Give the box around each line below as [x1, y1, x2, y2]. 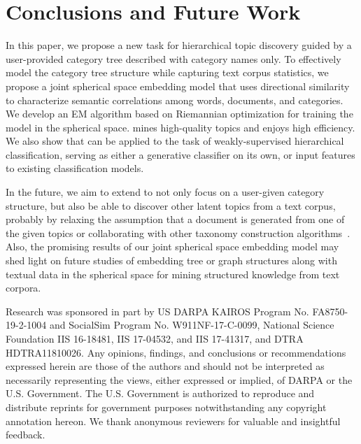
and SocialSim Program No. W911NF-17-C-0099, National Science [49, 317, 334, 332]
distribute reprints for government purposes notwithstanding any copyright [6, 399, 327, 414]
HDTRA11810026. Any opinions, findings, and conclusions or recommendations [6, 345, 346, 359]
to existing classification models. [6, 161, 144, 176]
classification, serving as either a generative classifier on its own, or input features [6, 147, 355, 162]
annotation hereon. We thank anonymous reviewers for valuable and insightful [6, 413, 341, 428]
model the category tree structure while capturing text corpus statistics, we [6, 65, 329, 80]
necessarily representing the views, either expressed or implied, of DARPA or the [6, 372, 353, 387]
